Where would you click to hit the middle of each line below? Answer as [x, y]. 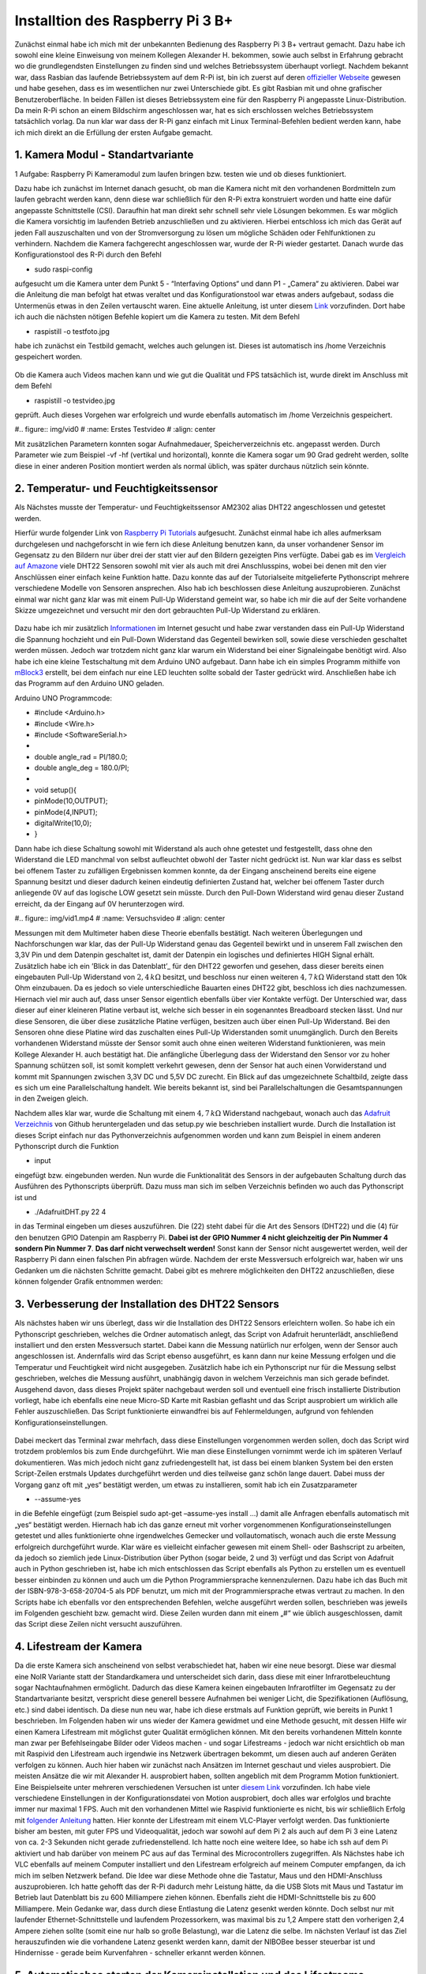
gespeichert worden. [49, 357]
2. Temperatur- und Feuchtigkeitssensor [116, 488]
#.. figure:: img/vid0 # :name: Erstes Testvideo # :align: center [115, 430]
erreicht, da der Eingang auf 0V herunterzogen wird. [99, 903]
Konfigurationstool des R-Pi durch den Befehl [88, 255]
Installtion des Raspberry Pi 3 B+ [124, 21]
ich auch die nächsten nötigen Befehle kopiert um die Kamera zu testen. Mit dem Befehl [157, 317]
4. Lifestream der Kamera [78, 1647]
